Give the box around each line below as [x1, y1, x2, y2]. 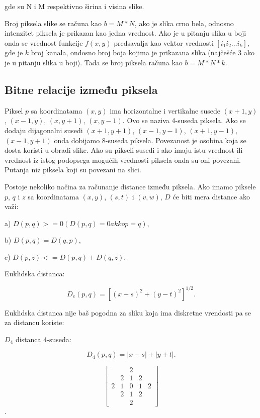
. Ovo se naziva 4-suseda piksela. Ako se [122, 115, 246, 126]
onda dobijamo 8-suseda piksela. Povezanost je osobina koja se [54, 135, 246, 145]
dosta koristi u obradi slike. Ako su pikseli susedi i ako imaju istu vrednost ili [5, 145, 243, 155]
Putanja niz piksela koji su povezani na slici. [5, 164, 141, 175]
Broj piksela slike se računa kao [5, 18, 102, 28]
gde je [5, 47, 23, 58]
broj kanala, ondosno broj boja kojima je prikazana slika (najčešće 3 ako [31, 47, 254, 58]
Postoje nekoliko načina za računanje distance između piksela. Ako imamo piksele [5, 181, 256, 191]
